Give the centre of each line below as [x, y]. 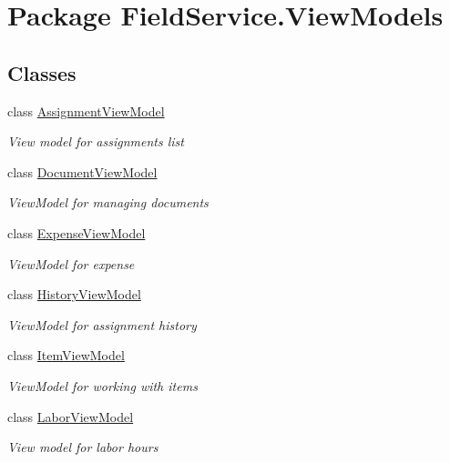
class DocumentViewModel [82, 171]
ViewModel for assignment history [102, 324]
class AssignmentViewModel [86, 110]
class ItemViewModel [66, 355]
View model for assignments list [96, 141]
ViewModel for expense [71, 263]
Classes [42, 72]
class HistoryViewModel [74, 294]
